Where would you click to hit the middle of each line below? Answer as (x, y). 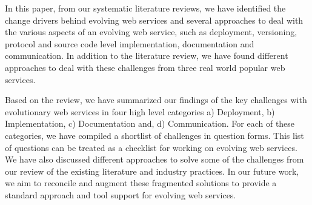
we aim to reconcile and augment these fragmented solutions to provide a (141, 183)
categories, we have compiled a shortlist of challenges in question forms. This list (154, 135)
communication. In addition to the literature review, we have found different (147, 55)
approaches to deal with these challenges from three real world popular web (145, 67)
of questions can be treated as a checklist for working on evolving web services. (151, 147)
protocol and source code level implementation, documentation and (130, 43)
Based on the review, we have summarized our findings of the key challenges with (156, 100)
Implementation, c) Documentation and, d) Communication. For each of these (150, 123)
